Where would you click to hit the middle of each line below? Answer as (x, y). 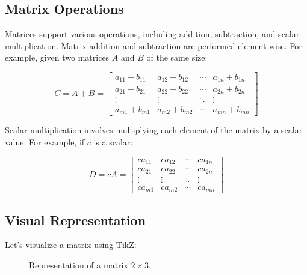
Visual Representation (76, 219)
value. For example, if (45, 142)
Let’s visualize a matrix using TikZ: (71, 245)
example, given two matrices (57, 57)
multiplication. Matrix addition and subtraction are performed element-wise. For (153, 45)
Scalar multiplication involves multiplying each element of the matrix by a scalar (154, 130)
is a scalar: (113, 142)
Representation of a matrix (79, 264)
